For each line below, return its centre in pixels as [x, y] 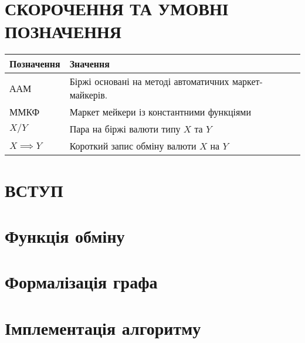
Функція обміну [65, 235]
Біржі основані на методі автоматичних [149, 81]
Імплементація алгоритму [103, 327]
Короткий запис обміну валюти [133, 146]
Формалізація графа [81, 282]
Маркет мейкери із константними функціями [160, 112]
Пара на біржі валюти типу [125, 129]
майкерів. [89, 95]
